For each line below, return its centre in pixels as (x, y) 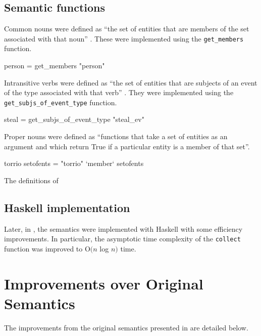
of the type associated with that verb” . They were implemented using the (119, 92)
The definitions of (31, 180)
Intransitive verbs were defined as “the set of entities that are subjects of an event (131, 82)
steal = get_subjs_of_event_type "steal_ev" (74, 119)
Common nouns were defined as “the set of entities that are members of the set (127, 29)
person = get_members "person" (55, 66)
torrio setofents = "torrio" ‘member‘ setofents (74, 163)
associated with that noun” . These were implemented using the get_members (124, 38)
